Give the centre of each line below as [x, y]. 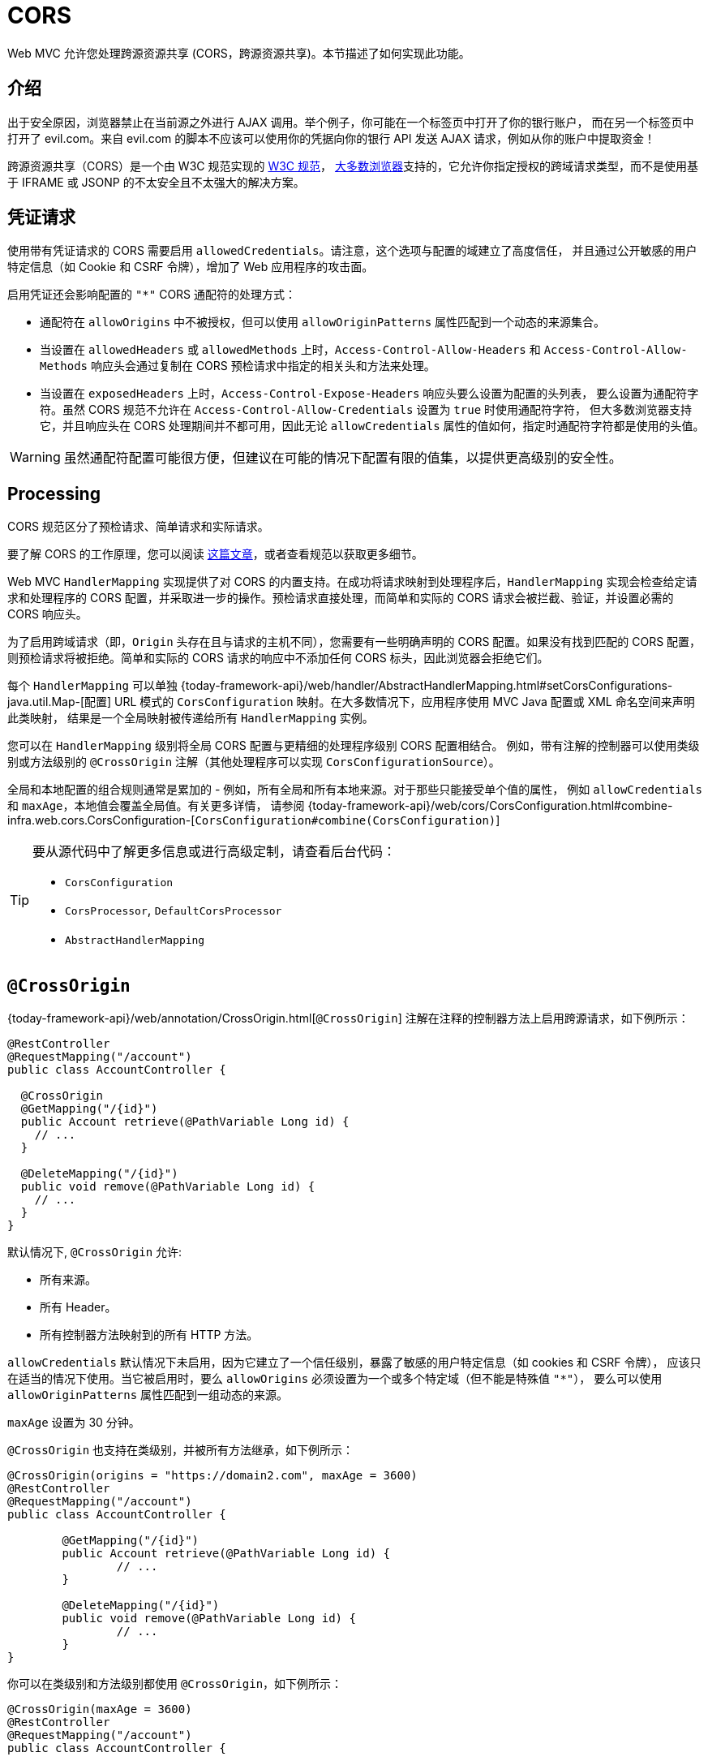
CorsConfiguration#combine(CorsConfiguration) [345, 821]
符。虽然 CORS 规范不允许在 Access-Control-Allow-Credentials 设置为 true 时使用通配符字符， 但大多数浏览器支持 [366, 410]
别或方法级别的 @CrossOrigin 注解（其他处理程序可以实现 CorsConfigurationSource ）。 [254, 762]
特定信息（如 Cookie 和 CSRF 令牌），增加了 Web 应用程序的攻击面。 [191, 267]
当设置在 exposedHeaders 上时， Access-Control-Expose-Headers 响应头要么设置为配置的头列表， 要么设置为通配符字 [369, 394]
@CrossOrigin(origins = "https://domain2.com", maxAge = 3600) [212, 1476]
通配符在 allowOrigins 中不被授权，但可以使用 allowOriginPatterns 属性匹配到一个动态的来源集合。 [323, 322]
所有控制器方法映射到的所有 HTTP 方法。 [149, 1335]
